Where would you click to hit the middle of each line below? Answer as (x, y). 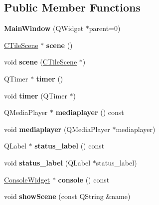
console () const (84, 179)
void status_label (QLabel (47, 162)
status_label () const (70, 146)
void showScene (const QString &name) (67, 196)
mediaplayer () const (90, 112)
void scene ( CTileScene (41, 62)
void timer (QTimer (36, 95)
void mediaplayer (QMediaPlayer (57, 129)
